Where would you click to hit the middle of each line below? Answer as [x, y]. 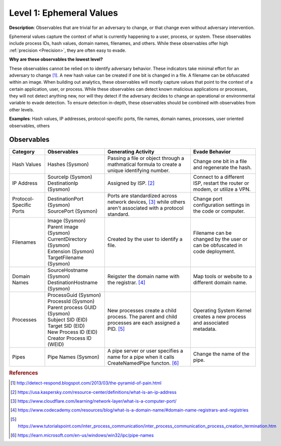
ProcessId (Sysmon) [71, 301]
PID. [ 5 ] [116, 329]
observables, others [30, 126]
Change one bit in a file [220, 161]
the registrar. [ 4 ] [126, 282]
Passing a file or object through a [146, 158]
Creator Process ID [70, 338]
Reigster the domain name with [143, 276]
